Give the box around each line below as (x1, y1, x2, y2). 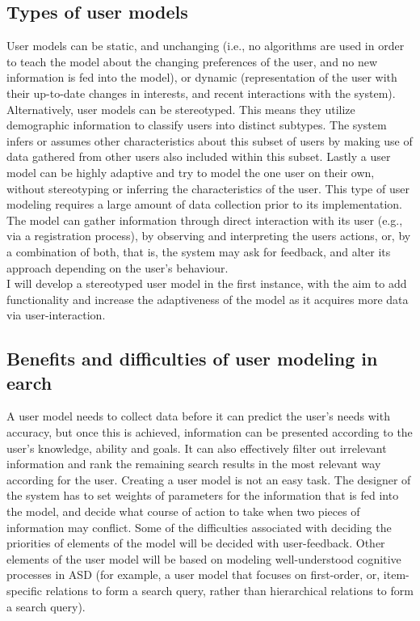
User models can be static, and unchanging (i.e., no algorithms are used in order (6, 37, 405, 54)
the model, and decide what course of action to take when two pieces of (6, 503, 360, 520)
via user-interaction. (6, 306, 106, 323)
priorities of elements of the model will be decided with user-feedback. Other (6, 534, 385, 551)
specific (6, 582, 43, 599)
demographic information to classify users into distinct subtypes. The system (6, 116, 387, 133)
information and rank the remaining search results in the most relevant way (6, 455, 381, 472)
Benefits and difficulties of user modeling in (6, 346, 378, 371)
